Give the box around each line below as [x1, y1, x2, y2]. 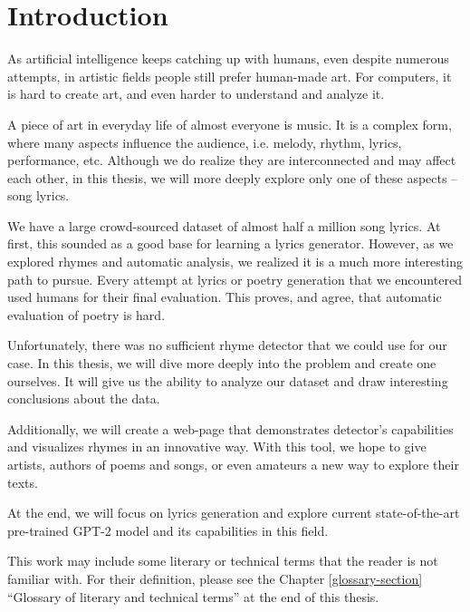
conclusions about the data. [7, 389, 160, 408]
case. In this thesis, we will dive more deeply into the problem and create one [7, 354, 436, 373]
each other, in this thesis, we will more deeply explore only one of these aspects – [7, 168, 458, 187]
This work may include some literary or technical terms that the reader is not [7, 551, 438, 570]
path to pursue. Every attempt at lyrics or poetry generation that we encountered [7, 269, 462, 288]
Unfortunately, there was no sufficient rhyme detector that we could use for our [7, 335, 447, 355]
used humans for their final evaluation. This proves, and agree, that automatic [7, 287, 442, 306]
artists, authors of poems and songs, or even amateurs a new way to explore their [7, 455, 459, 473]
